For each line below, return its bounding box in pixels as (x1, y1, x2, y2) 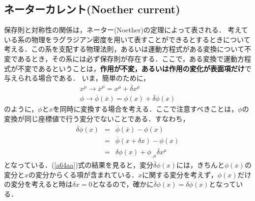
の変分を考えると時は (4, 179, 73, 189)
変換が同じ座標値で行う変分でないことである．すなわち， (4, 113, 190, 123)
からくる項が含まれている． (49, 169, 139, 179)
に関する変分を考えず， (142, 169, 218, 179)
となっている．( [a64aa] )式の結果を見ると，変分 (4, 160, 154, 170)
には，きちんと (176, 160, 225, 170)
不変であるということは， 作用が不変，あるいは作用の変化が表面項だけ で (17, 63, 252, 73)
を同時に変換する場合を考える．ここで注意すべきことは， (53, 104, 238, 114)
